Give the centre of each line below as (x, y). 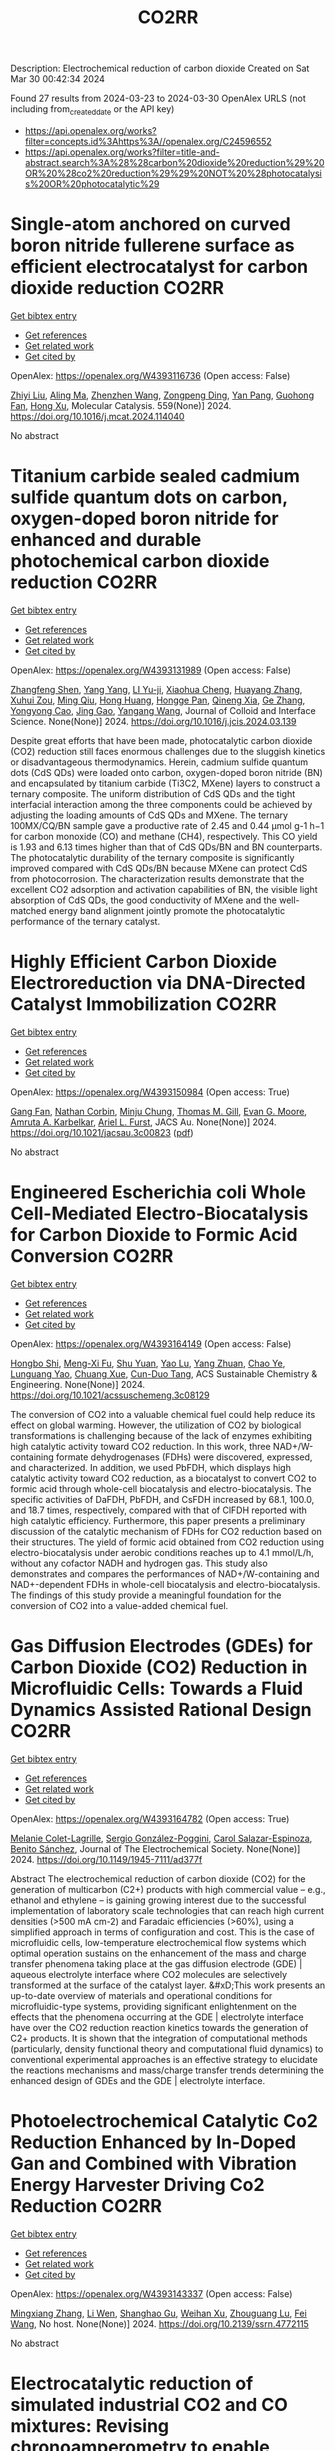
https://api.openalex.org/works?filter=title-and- (122, 152)
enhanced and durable (106, 540)
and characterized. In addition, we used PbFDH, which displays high (151, 1467)
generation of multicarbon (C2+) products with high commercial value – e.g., (168, 1889)
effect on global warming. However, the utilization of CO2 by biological (156, 1425)
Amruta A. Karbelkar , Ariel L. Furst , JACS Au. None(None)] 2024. (143, 1122)
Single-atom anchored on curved (151, 224)
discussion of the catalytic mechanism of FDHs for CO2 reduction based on (166, 1531)
